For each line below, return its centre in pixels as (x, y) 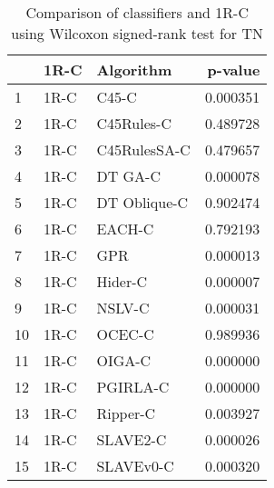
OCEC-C (125, 334)
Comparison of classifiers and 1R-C (137, 12)
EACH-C (125, 229)
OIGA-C (124, 360)
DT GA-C (128, 176)
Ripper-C (126, 413)
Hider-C (122, 281)
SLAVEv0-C (135, 466)
